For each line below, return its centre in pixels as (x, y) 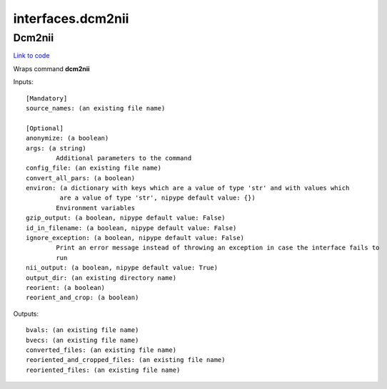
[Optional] (45, 128)
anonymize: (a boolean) (67, 138)
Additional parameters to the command (124, 158)
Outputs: (26, 313)
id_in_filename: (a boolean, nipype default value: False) (131, 228)
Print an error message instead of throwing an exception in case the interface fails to (218, 248)
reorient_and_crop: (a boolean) (82, 298)
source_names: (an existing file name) (96, 108)
